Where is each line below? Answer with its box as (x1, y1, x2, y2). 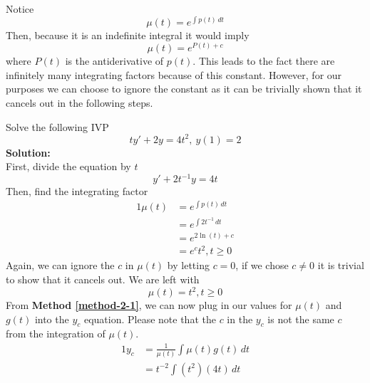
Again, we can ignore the (6, 258, 115, 273)
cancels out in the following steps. (6, 95, 153, 110)
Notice (6, 1, 34, 16)
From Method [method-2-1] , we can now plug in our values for (6, 298, 292, 313)
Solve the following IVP (6, 119, 109, 134)
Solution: (6, 145, 51, 159)
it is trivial (317, 258, 364, 273)
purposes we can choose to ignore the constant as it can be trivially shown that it (6, 81, 362, 96)
